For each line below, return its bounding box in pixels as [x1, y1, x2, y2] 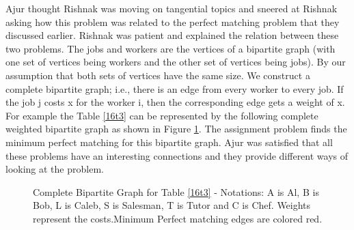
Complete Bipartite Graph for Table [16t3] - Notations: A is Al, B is [33, 184, 319, 199]
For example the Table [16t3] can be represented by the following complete [5, 108, 318, 122]
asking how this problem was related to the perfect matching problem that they [5, 14, 340, 29]
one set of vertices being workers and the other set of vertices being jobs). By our [5, 55, 346, 69]
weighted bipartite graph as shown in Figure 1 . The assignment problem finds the [5, 121, 347, 136]
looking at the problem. [5, 162, 104, 176]
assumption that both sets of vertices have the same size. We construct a [5, 68, 310, 82]
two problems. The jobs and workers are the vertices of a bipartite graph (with [5, 41, 336, 55]
